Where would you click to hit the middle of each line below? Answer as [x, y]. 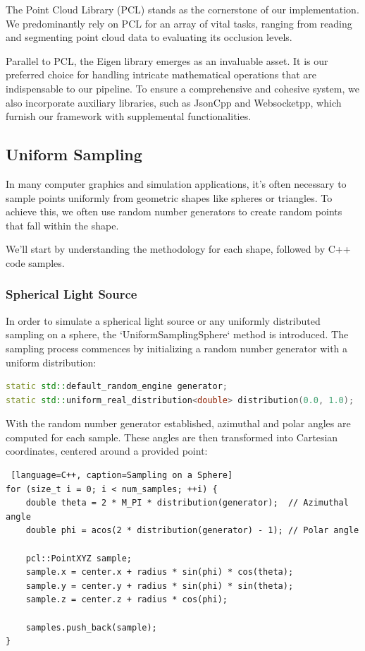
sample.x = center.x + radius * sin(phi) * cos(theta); [160, 572]
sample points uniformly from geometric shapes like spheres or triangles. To [169, 197]
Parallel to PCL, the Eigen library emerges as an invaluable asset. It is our [167, 60]
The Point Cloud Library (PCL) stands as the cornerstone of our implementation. [182, 9]
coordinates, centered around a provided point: [107, 451]
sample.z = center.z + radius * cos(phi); [126, 600]
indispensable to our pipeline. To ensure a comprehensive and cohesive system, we [182, 88]
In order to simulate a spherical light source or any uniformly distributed [163, 320]
